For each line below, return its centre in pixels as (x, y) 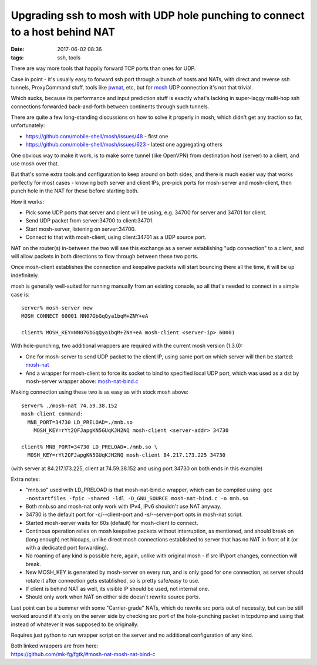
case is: (20, 294)
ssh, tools (69, 57)
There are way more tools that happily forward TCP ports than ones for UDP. (103, 68)
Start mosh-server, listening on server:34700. (81, 229)
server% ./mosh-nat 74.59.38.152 (69, 405)
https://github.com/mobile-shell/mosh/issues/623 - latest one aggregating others (124, 145)
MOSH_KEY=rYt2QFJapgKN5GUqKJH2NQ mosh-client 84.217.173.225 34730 (127, 455)
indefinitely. (25, 275)
